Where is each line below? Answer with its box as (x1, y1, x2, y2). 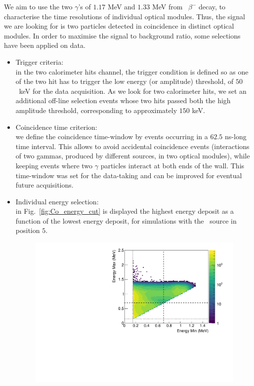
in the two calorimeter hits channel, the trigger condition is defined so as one (15, 66, 249, 77)
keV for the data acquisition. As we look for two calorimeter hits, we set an (19, 85, 247, 96)
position (15, 225, 40, 235)
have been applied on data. (4, 40, 85, 50)
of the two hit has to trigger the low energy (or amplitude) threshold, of (15, 76, 234, 86)
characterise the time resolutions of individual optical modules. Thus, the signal (4, 11, 245, 21)
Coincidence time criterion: (15, 121, 97, 132)
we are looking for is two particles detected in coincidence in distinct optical (4, 21, 234, 31)
